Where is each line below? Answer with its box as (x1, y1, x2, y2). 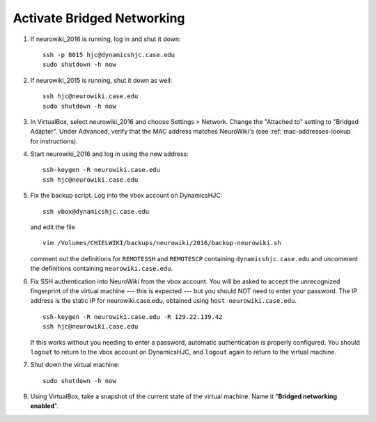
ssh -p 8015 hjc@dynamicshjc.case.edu (42, 51, 175, 58)
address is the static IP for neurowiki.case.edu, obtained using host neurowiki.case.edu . (30, 297, 297, 305)
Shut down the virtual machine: (30, 361, 120, 369)
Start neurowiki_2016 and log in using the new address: (30, 150, 189, 158)
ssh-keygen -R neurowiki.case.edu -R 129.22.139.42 (42, 313, 223, 320)
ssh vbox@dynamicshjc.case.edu (42, 208, 150, 215)
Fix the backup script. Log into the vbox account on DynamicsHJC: (30, 192, 223, 200)
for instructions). (30, 136, 78, 146)
